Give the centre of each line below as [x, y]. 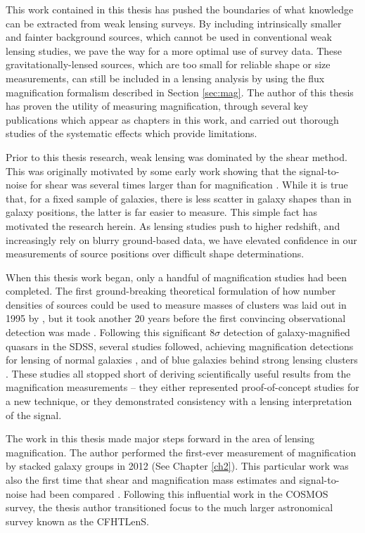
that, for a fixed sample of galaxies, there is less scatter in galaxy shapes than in [179, 198]
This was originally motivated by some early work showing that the [151, 171]
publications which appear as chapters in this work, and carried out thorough [172, 119]
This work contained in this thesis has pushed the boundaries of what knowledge [180, 9]
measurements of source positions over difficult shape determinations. [155, 253]
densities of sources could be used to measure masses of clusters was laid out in [176, 304]
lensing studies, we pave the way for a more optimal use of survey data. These [174, 50]
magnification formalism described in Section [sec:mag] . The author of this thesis [180, 92]
